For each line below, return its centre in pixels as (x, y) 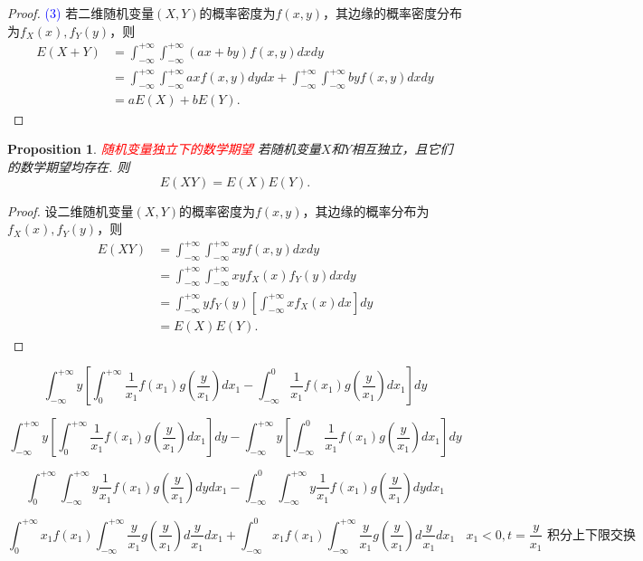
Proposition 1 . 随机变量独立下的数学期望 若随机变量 (164, 149)
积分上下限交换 (592, 535)
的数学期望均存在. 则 (69, 167)
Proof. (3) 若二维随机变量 (81, 13)
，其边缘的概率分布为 (366, 210)
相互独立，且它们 (402, 149)
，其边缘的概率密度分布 (393, 13)
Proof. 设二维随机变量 (71, 210)
